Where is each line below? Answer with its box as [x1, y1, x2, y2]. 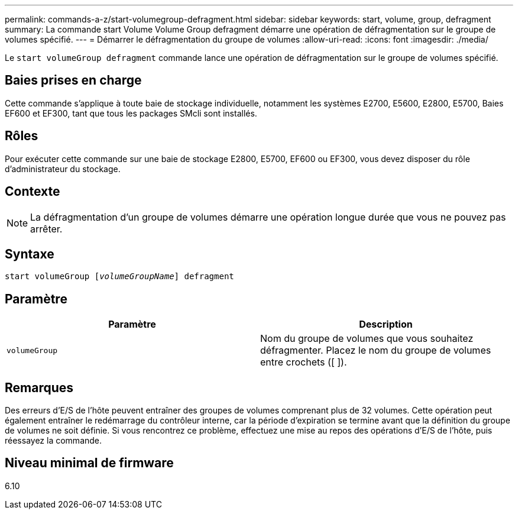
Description [359, 318, 413, 331]
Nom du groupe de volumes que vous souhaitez [260, 332, 474, 345]
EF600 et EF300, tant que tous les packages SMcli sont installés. [5, 108, 257, 118]
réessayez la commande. [5, 435, 102, 446]
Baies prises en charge [5, 73, 142, 88]
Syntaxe [5, 246, 54, 261]
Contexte [5, 184, 60, 199]
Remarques [5, 380, 74, 395]
